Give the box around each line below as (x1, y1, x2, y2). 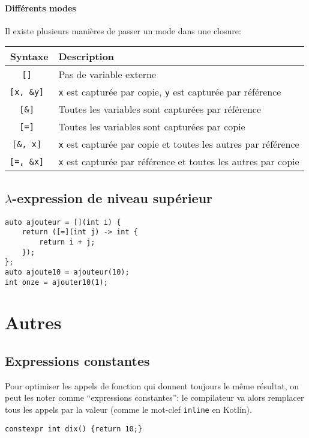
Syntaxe (10, 49, 49, 64)
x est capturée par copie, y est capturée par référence (58, 85, 281, 99)
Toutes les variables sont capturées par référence (58, 102, 261, 117)
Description (58, 49, 115, 64)
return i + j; (39, 237, 95, 246)
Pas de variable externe (58, 67, 157, 82)
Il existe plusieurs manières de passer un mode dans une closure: (5, 24, 241, 37)
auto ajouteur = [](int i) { (5, 217, 121, 227)
